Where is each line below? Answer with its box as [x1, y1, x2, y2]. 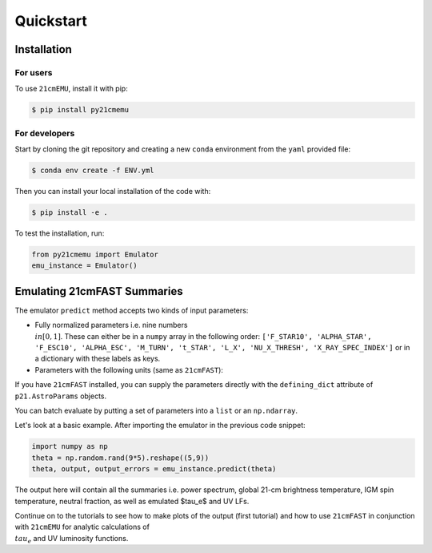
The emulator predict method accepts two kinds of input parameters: [14, 305, 249, 315]
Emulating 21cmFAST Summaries [14, 285, 183, 298]
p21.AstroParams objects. [14, 391, 107, 401]
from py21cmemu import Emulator [31, 249, 159, 259]
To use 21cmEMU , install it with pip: [14, 84, 128, 94]
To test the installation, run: [14, 228, 105, 238]
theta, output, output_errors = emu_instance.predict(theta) [31, 465, 277, 474]
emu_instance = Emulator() [31, 261, 138, 270]
